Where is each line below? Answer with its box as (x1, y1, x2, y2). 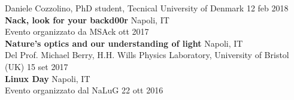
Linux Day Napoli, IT (5, 72, 90, 84)
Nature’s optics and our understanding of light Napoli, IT (5, 37, 243, 49)
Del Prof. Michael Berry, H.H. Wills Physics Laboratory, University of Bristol (5, 49, 289, 61)
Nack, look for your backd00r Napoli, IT (5, 13, 169, 26)
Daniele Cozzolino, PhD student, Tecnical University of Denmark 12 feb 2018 (5, 2, 289, 14)
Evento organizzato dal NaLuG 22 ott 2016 (5, 84, 163, 96)
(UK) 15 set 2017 (5, 60, 68, 72)
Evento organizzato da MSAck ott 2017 (5, 25, 149, 38)
